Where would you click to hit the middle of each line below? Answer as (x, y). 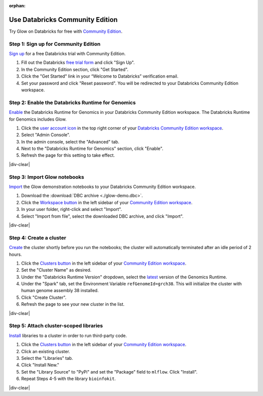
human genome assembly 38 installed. (60, 291)
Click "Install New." (40, 365)
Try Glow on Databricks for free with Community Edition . (66, 31)
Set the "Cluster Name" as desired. (56, 270)
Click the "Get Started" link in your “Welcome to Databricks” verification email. (100, 76)
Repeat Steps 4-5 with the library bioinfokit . (69, 379)
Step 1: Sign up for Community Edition (55, 44)
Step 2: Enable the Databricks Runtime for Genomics (72, 103)
